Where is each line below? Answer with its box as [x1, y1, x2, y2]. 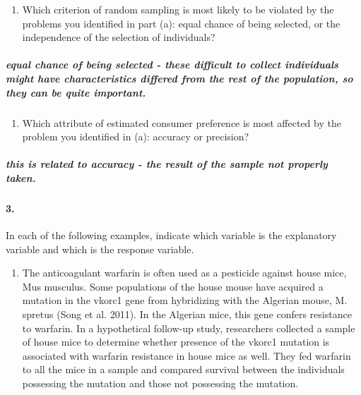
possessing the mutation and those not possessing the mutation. [22, 376, 299, 391]
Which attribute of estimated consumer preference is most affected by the [22, 115, 341, 130]
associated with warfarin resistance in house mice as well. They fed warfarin [22, 348, 351, 363]
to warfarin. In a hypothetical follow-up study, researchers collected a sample [22, 320, 355, 335]
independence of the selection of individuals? [22, 30, 215, 44]
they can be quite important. [6, 85, 146, 99]
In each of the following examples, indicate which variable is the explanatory [6, 228, 337, 243]
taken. [6, 170, 36, 185]
